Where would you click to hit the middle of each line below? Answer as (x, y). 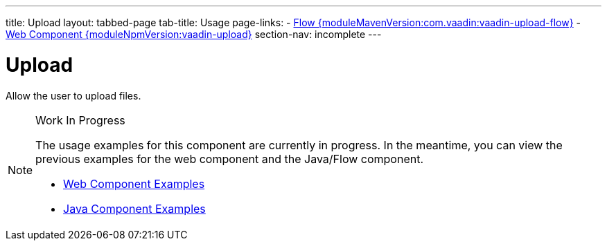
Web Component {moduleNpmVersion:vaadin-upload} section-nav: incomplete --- (194, 34)
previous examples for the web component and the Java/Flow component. (230, 159)
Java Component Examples (134, 208)
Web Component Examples (134, 183)
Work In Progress (80, 120)
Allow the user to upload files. (73, 95)
